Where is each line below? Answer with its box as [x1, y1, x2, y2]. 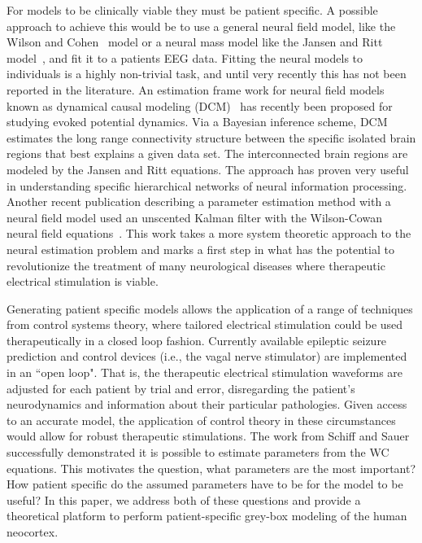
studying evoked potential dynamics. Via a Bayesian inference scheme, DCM [7, 113, 388, 130]
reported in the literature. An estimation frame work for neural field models [7, 81, 385, 98]
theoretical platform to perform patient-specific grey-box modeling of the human [7, 507, 407, 524]
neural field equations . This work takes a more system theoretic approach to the [7, 225, 411, 242]
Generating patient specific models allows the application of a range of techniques [7, 300, 413, 317]
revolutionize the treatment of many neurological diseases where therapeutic [7, 256, 385, 274]
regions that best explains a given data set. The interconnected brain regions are [7, 145, 408, 162]
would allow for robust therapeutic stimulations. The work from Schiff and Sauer [7, 427, 410, 444]
